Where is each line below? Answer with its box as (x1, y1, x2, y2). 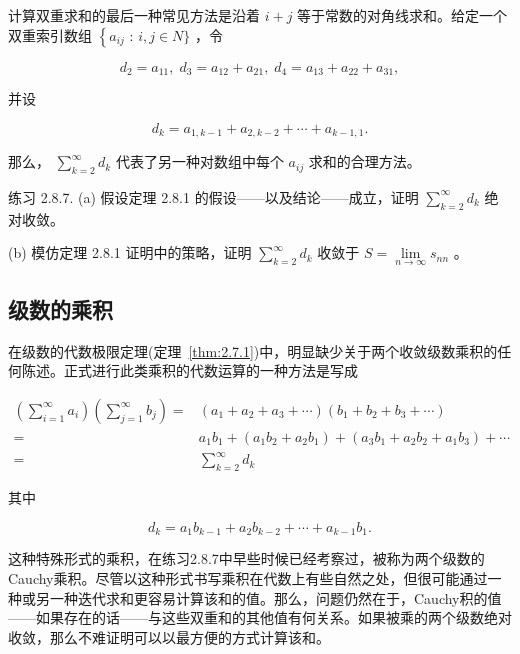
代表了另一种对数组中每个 (115, 151, 284, 172)
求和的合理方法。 (308, 151, 421, 172)
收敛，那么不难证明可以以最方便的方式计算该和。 (8, 626, 330, 647)
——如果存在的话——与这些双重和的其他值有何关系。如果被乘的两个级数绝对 (8, 607, 512, 628)
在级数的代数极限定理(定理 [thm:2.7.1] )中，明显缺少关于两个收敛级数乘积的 (8, 340, 498, 361)
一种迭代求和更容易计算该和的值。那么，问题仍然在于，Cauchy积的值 (49, 587, 502, 608)
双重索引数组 (8, 24, 92, 45)
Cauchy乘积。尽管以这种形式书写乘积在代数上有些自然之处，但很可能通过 (8, 567, 488, 588)
